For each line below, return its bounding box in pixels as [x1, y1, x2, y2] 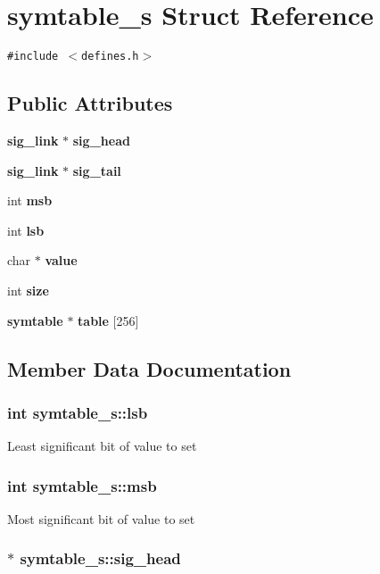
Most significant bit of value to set [7, 509, 195, 528]
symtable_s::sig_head [20, 547, 181, 570]
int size [7, 280, 49, 299]
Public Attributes [7, 89, 173, 117]
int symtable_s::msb [7, 474, 157, 496]
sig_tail [72, 161, 121, 179]
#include [7, 50, 59, 63]
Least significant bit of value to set [7, 437, 197, 455]
